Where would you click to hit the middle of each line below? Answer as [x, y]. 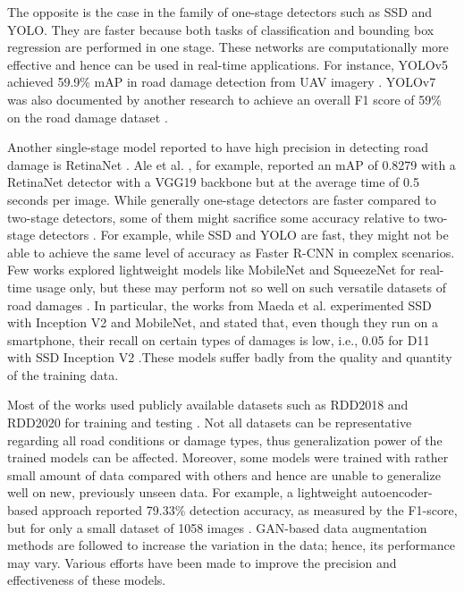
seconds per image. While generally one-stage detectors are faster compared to [222, 199]
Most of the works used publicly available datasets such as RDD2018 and [208, 405]
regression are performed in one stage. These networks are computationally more [228, 47]
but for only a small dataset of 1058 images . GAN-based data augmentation [217, 527]
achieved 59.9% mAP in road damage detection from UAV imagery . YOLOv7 [222, 82]
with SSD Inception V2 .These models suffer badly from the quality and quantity [230, 357]
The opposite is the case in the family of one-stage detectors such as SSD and [220, 12]
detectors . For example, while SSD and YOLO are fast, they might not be [244, 235]
